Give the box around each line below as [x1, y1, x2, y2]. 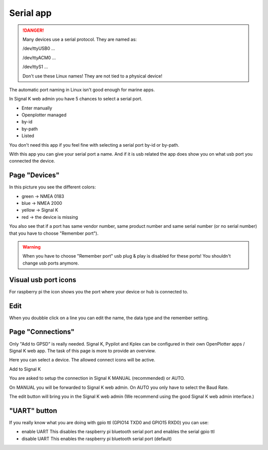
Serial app [9, 7, 52, 18]
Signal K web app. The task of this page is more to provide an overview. [9, 348, 156, 354]
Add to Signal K [9, 366, 41, 372]
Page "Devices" [9, 171, 60, 180]
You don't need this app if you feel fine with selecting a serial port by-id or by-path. [9, 142, 180, 148]
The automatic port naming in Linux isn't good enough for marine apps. [9, 87, 155, 92]
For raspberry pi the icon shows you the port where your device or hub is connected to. [9, 288, 189, 294]
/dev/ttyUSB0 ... [22, 45, 56, 52]
